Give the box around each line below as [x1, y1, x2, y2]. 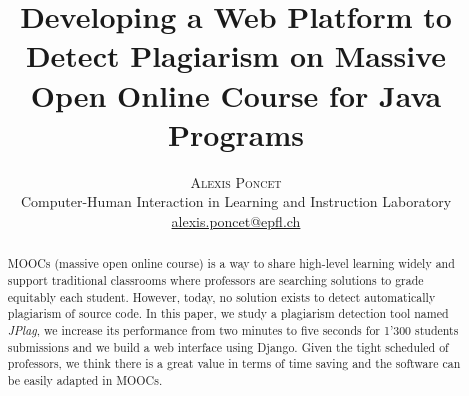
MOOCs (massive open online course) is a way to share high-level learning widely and [7, 255, 455, 272]
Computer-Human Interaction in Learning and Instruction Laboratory [20, 191, 452, 212]
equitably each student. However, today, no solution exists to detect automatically [7, 288, 436, 305]
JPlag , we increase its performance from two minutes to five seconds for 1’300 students [7, 321, 459, 338]
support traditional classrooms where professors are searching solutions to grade [7, 271, 424, 288]
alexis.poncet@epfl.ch [171, 210, 301, 231]
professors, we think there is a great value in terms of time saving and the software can [7, 355, 461, 372]
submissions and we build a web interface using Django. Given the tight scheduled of [7, 338, 449, 355]
